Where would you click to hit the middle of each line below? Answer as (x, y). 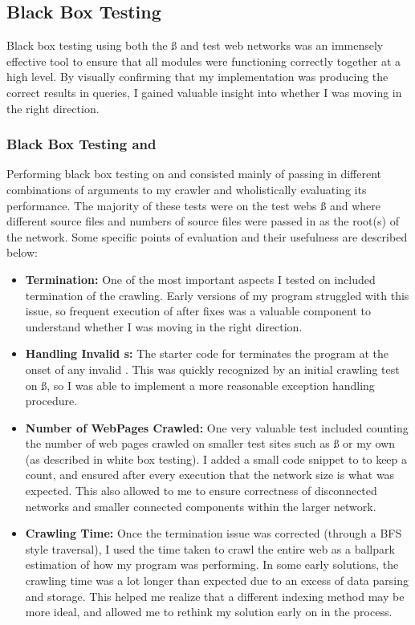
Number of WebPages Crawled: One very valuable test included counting (217, 427)
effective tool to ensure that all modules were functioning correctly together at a (204, 61)
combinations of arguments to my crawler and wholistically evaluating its (187, 189)
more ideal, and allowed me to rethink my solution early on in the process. (209, 612)
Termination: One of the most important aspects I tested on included (200, 279)
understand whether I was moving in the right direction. (164, 326)
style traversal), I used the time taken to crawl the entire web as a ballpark (210, 548)
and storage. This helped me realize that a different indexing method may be (215, 596)
